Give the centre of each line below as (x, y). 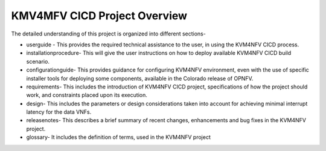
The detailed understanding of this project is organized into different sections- (109, 34)
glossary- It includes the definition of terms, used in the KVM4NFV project (118, 137)
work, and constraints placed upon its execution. (87, 95)
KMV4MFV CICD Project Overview (99, 16)
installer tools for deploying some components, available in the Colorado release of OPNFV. (140, 78)
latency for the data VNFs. (59, 112)
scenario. (38, 61)
